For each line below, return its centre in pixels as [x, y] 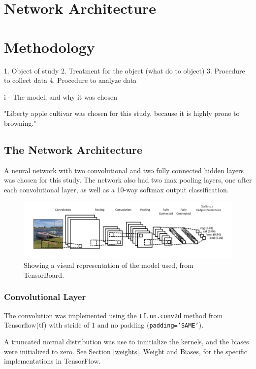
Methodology [49, 47]
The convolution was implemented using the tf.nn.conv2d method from [113, 315]
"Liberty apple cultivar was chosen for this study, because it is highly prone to [122, 113]
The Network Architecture [73, 149]
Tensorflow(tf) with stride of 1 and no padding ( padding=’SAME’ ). [104, 325]
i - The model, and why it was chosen [61, 96]
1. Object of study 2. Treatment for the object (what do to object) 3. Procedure [125, 70]
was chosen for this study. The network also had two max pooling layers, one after [128, 180]
